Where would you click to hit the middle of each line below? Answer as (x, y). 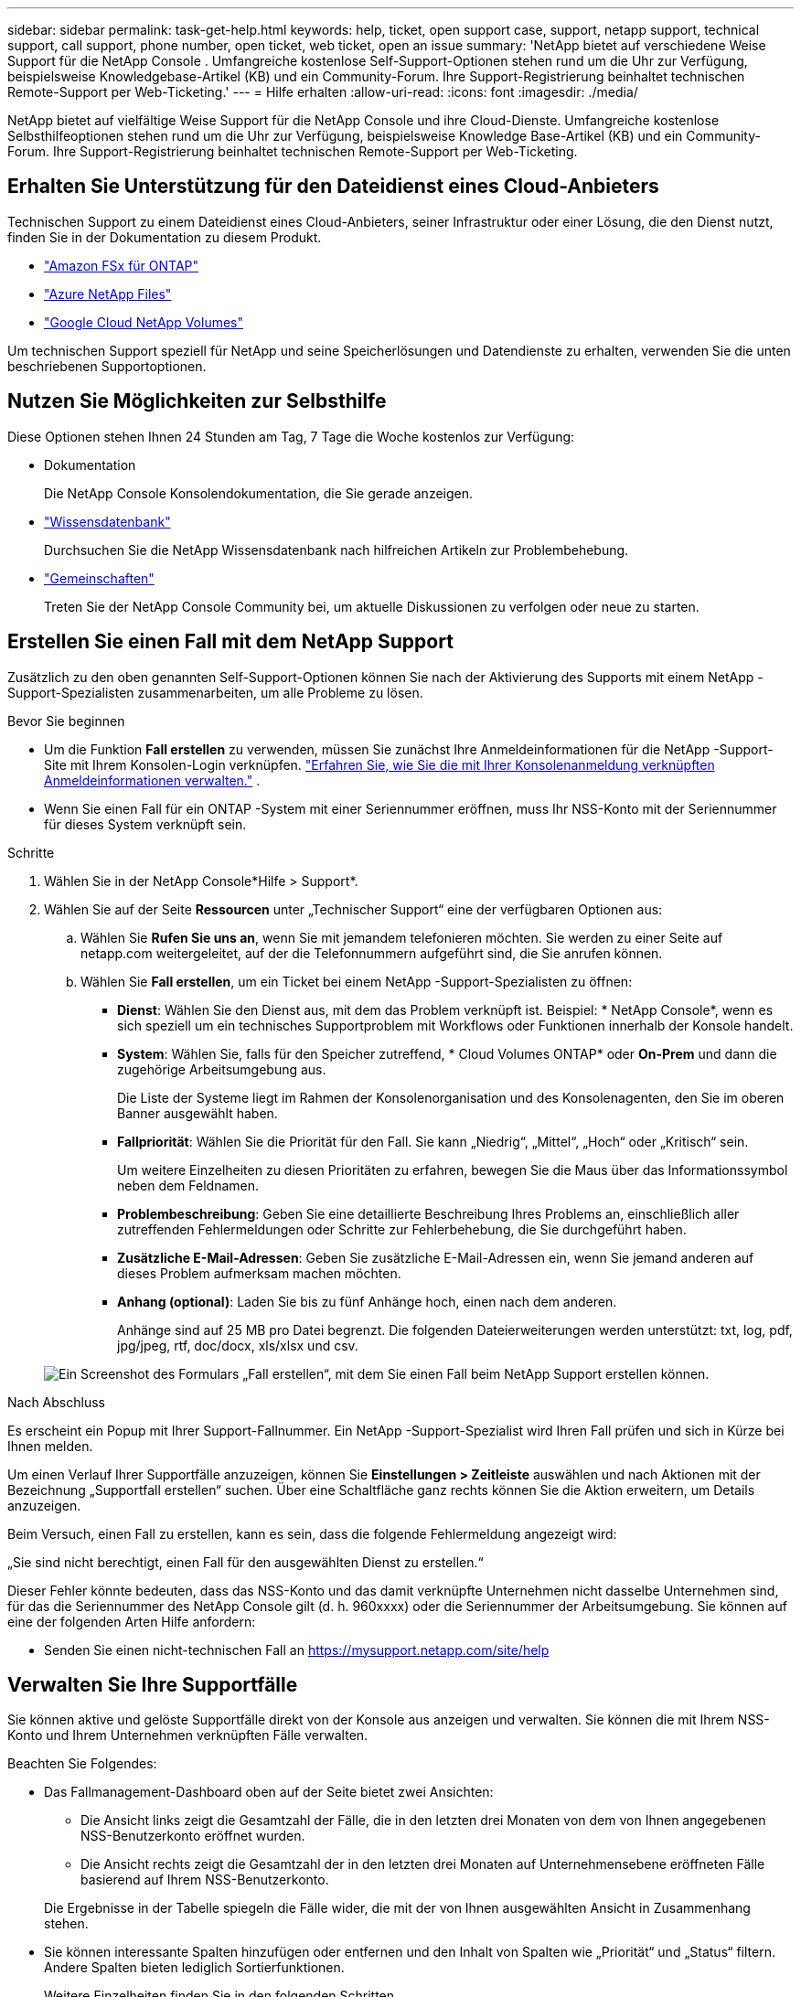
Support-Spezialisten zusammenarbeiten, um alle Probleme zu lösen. (215, 692)
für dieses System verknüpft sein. (145, 824)
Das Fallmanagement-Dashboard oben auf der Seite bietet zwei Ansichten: (269, 1792)
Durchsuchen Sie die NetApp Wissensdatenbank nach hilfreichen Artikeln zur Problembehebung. (336, 550)
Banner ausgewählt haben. (198, 1113)
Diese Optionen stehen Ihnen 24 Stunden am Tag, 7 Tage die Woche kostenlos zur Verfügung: (291, 436)
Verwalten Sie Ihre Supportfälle (153, 1684)
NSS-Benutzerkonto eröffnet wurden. (193, 1836)
